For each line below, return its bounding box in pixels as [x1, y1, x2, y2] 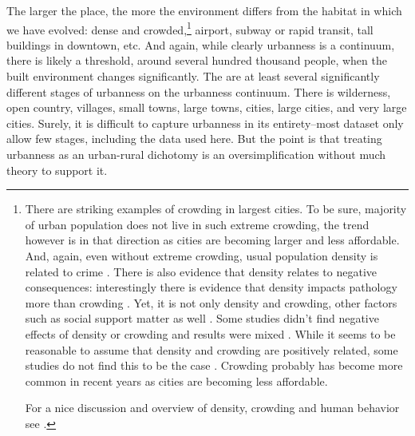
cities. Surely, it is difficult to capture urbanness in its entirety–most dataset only [6, 114, 404, 131]
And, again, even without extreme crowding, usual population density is [25, 247, 378, 264]
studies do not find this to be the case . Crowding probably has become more [25, 357, 403, 374]
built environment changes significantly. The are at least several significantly [6, 68, 380, 85]
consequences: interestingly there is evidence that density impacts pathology [25, 279, 397, 295]
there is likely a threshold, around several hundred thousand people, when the [6, 52, 387, 69]
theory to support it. [6, 161, 108, 178]
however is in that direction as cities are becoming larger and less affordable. [25, 232, 400, 248]
